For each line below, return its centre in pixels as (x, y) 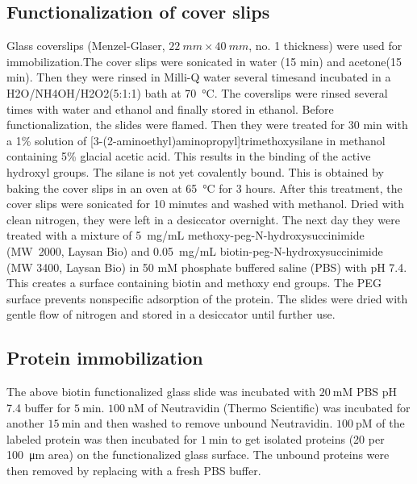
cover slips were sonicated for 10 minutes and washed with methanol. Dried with (206, 204)
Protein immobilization (105, 358)
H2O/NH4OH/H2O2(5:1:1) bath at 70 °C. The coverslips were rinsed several (197, 92)
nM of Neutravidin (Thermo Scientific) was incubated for (269, 407)
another (25, 423)
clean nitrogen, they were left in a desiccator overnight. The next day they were (203, 219)
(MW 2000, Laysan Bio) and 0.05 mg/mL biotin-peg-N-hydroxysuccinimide (195, 250)
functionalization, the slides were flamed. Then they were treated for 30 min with (207, 125)
